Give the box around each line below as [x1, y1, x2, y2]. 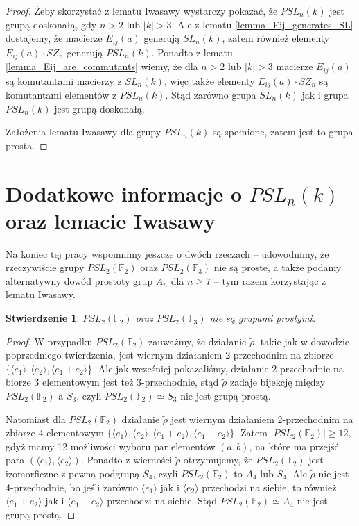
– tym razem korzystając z [213, 273, 326, 288]
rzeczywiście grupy [6, 260, 85, 274]
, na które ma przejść [249, 438, 339, 453]
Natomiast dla [6, 411, 66, 426]
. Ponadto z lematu [151, 44, 233, 59]
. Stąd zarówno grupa [165, 88, 256, 101]
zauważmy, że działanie [148, 334, 247, 348]
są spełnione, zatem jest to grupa [213, 124, 353, 139]
